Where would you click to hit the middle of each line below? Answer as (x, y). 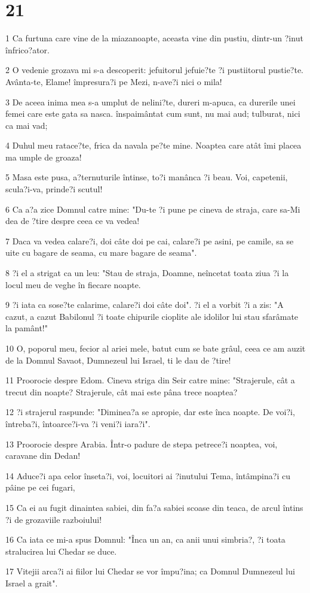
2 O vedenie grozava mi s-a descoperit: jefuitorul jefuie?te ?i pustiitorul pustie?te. (155, 70)
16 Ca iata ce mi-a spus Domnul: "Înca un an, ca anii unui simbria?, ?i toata (145, 539)
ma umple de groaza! (44, 157)
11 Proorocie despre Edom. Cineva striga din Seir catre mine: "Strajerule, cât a (150, 380)
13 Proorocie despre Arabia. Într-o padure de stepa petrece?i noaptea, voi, (142, 444)
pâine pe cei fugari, (40, 487)
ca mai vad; (27, 125)
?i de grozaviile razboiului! (54, 519)
